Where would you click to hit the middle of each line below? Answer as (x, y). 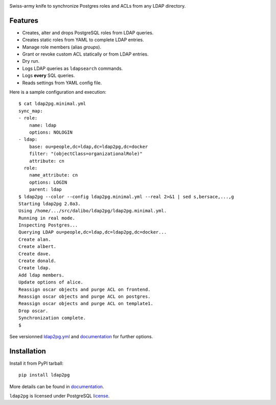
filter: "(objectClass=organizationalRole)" (86, 154)
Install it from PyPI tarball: (37, 363)
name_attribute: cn (53, 175)
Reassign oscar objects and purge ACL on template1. (86, 304)
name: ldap (43, 125)
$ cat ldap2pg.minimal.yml (52, 104)
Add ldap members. (42, 275)
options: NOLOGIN (51, 132)
